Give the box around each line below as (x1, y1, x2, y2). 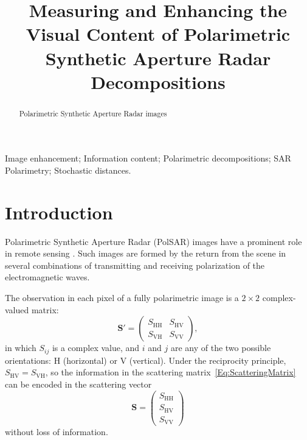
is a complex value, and (52, 341, 140, 354)
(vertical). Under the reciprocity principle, (129, 353, 286, 366)
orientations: (5, 353, 51, 366)
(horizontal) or (63, 353, 117, 366)
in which (5, 341, 36, 354)
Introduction (5, 199, 113, 224)
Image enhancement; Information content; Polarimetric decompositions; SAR (5, 152, 291, 165)
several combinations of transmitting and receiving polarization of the (5, 258, 265, 271)
